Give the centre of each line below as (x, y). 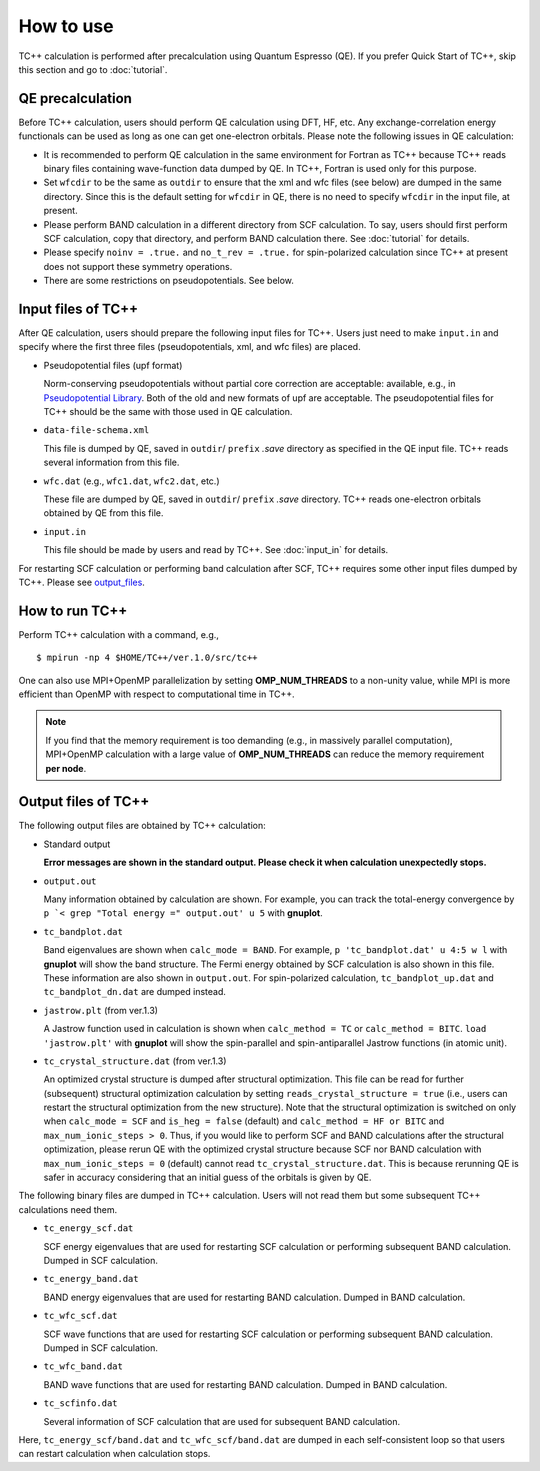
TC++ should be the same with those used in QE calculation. (168, 411)
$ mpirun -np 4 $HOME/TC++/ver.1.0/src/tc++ (147, 658)
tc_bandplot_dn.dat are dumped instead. (135, 992)
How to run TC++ (73, 610)
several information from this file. (111, 462)
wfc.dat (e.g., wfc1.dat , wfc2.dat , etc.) (131, 481)
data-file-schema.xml (96, 430)
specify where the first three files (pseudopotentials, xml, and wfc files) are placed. (189, 347)
